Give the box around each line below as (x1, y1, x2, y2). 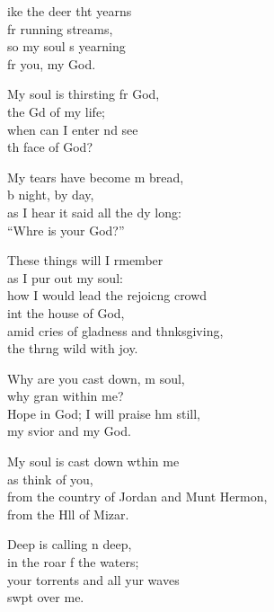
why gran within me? (7, 386, 124, 405)
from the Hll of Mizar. (7, 504, 129, 523)
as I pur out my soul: (7, 268, 123, 287)
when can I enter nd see (7, 120, 138, 138)
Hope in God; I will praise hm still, (7, 404, 200, 422)
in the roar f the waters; (7, 553, 139, 572)
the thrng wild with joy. (7, 339, 138, 358)
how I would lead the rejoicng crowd (7, 286, 208, 305)
